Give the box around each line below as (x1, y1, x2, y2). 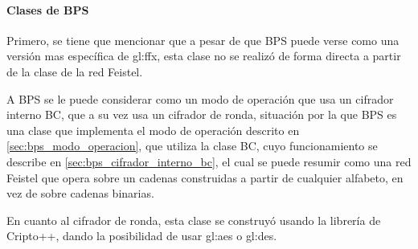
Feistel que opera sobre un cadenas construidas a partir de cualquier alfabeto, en (6, 169, 404, 186)
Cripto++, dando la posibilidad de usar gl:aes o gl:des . (6, 227, 277, 244)
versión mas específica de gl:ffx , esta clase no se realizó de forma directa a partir (6, 47, 401, 64)
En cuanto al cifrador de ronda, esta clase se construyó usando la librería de (6, 211, 381, 228)
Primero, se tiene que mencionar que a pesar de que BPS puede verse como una (6, 31, 400, 48)
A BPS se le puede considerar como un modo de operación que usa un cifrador (6, 90, 394, 107)
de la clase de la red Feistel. (6, 63, 143, 80)
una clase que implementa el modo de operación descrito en (6, 121, 300, 138)
